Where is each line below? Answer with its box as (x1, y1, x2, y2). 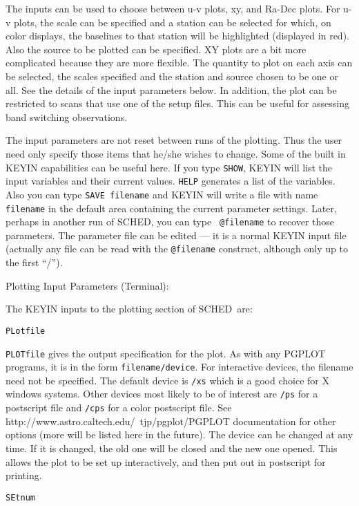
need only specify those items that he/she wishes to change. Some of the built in (6, 146, 346, 160)
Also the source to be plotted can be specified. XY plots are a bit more (6, 41, 307, 56)
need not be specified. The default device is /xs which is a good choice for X (6, 373, 329, 387)
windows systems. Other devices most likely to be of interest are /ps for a (6, 386, 318, 401)
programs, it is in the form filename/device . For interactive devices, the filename (6, 359, 353, 374)
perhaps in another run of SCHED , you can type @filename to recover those (6, 214, 335, 229)
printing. (6, 468, 42, 482)
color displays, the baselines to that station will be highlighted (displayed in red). (6, 28, 349, 43)
